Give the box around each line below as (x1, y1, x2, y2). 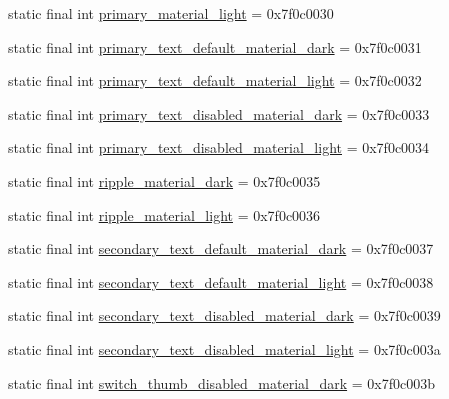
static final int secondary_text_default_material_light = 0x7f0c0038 (8, 271, 434, 292)
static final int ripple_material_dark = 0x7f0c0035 (8, 170, 321, 191)
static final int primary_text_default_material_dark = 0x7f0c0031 (8, 36, 422, 57)
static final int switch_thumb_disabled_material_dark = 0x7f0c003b (8, 372, 435, 393)
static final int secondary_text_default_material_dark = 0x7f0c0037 (8, 238, 434, 259)
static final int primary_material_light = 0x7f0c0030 (8, 3, 334, 23)
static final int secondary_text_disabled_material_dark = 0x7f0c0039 (8, 305, 441, 326)
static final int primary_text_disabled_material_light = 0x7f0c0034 (8, 137, 430, 158)
